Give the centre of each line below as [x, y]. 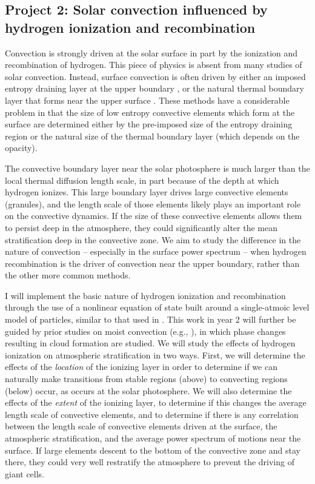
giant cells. [25, 473]
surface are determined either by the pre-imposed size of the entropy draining [149, 124]
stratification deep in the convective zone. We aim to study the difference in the [153, 239]
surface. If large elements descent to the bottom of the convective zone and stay [153, 450]
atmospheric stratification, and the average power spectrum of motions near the [153, 438]
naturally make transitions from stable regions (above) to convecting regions [146, 379]
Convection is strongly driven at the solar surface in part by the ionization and [151, 52]
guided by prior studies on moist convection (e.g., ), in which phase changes [145, 331]
